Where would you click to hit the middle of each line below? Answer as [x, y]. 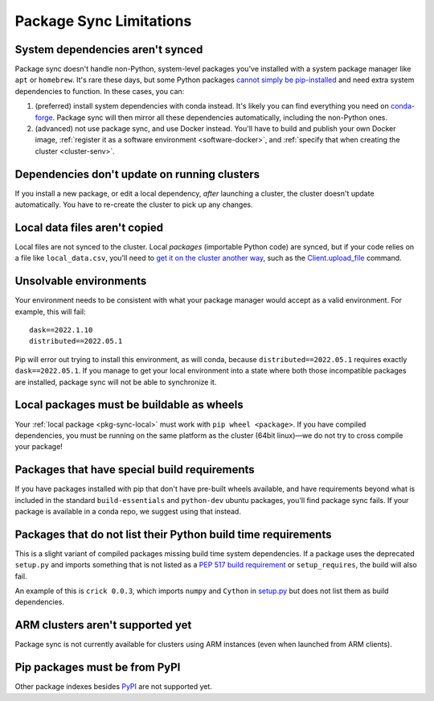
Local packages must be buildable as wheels [129, 405]
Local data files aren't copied [89, 227]
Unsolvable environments [81, 281]
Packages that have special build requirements [135, 470]
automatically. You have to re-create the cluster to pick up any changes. [134, 204]
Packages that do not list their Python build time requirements [173, 534]
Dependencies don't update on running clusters [137, 174]
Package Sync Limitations [103, 21]
